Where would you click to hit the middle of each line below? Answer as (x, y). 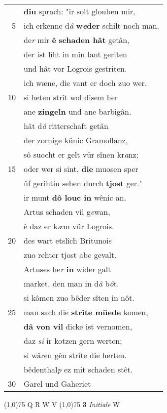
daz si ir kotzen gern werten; (73, 341)
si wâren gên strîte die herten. (75, 355)
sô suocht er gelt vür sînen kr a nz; (81, 154)
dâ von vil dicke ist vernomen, (78, 326)
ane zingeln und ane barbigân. (78, 111)
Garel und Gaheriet (57, 384)
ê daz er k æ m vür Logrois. (69, 226)
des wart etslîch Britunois (68, 240)
